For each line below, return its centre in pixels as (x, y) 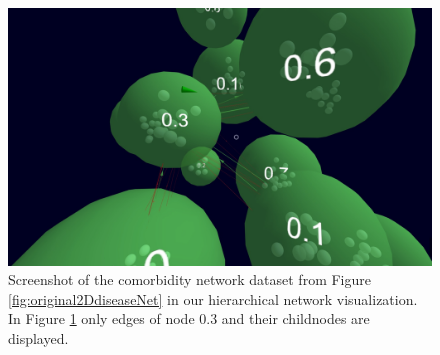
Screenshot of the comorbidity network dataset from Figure (189, 279)
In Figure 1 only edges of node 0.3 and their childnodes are (189, 318)
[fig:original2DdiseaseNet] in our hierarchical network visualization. (213, 298)
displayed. (38, 337)
